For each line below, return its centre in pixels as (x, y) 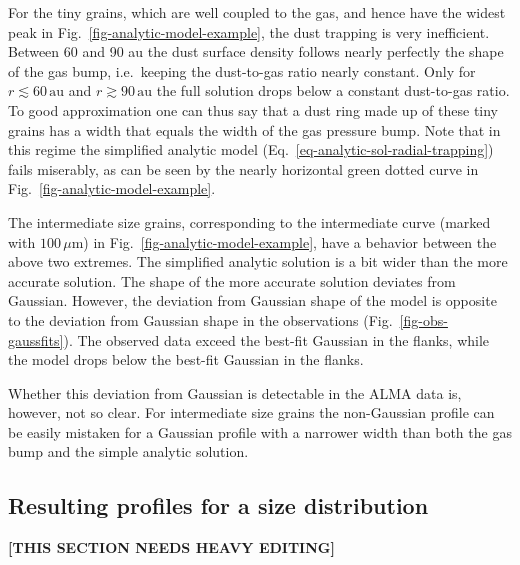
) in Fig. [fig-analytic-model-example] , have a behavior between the (290, 241)
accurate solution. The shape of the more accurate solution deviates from (232, 280)
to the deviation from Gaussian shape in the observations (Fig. (200, 319)
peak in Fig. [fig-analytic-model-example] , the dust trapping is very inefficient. (249, 31)
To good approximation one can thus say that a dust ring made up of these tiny (253, 109)
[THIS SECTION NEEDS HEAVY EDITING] (171, 547)
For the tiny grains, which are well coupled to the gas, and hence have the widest (257, 12)
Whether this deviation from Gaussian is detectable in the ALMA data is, (235, 392)
